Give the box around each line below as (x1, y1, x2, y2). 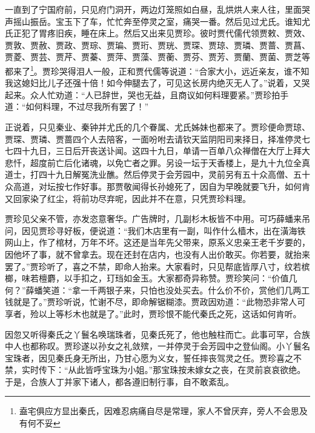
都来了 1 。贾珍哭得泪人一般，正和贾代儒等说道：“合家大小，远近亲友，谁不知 (5, 62, 310, 77)
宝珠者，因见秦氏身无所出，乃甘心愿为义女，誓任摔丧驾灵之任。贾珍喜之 (5, 351, 293, 364)
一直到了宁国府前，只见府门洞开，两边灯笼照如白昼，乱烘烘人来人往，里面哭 (5, 3, 310, 15)
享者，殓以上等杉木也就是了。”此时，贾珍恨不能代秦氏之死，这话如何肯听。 (5, 307, 302, 320)
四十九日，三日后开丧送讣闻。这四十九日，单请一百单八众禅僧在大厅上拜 (13, 144, 302, 157)
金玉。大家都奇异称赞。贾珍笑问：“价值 (131, 272, 289, 284)
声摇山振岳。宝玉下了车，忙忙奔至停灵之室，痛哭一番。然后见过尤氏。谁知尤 (5, 15, 310, 27)
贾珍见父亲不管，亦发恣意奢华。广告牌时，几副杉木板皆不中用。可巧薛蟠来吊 (5, 212, 310, 225)
